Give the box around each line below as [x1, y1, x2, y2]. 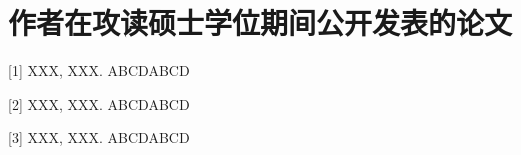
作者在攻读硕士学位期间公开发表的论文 [8, 2, 513, 43]
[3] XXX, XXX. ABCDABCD [8, 127, 190, 148]
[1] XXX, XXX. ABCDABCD [8, 60, 190, 81]
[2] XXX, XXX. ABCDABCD [8, 93, 190, 114]
